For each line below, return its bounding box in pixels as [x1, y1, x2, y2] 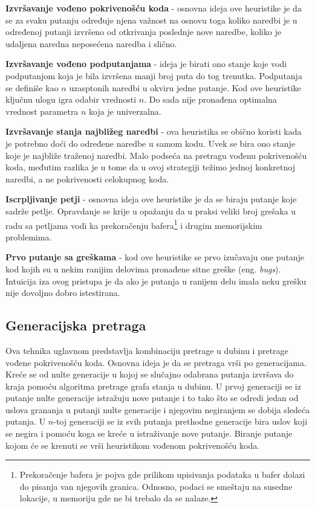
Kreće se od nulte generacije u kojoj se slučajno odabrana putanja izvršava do [5, 368, 294, 381]
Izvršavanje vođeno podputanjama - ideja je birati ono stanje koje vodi [5, 57, 287, 70]
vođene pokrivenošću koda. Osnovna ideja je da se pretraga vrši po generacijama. [5, 356, 307, 368]
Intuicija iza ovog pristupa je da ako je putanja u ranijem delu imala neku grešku [5, 274, 307, 287]
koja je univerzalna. [89, 104, 161, 117]
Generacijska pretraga [5, 316, 146, 335]
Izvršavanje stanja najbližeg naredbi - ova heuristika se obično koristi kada [5, 125, 302, 138]
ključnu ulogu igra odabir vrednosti [5, 93, 137, 106]
